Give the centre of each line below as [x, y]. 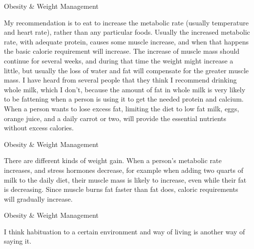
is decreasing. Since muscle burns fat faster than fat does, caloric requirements [121, 189]
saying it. [18, 241]
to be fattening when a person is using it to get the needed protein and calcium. [124, 99]
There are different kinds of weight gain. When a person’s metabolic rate [113, 160]
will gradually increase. [38, 198]
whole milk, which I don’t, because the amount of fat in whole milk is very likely [125, 89]
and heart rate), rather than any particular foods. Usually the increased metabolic [127, 32]
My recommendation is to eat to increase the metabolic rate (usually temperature [126, 22]
